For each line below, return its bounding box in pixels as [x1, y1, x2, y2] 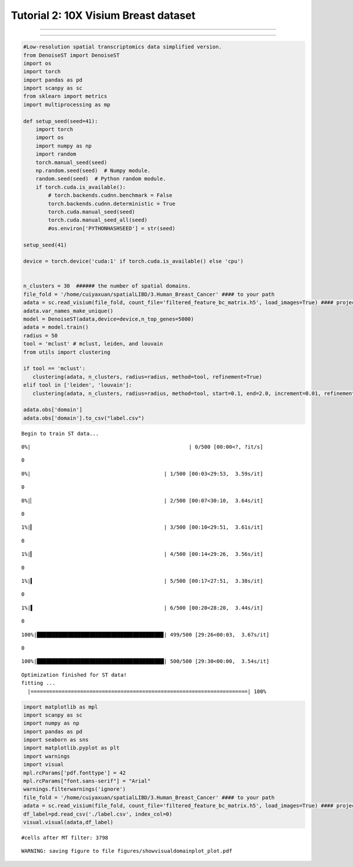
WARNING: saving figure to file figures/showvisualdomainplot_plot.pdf [21, 848, 232, 855]
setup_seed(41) [23, 242, 67, 248]
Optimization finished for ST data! [21, 671, 127, 678]
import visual [23, 761, 64, 768]
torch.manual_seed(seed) [35, 159, 108, 166]
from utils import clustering [23, 348, 111, 355]
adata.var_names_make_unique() [23, 307, 114, 314]
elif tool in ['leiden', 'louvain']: [23, 382, 132, 388]
